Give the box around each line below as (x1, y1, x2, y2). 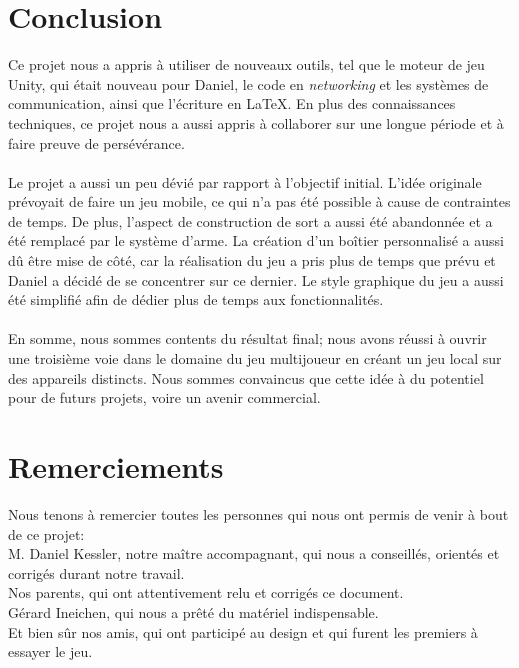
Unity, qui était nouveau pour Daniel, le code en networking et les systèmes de (8, 73, 489, 94)
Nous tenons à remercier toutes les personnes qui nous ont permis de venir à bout (8, 503, 509, 524)
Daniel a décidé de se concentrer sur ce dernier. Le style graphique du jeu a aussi (8, 269, 504, 290)
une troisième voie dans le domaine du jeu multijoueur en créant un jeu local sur (8, 348, 502, 369)
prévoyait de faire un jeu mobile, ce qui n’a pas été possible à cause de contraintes (8, 191, 511, 212)
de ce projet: (8, 523, 85, 544)
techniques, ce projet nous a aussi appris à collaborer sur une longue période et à (8, 112, 504, 133)
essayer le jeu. (8, 641, 93, 662)
